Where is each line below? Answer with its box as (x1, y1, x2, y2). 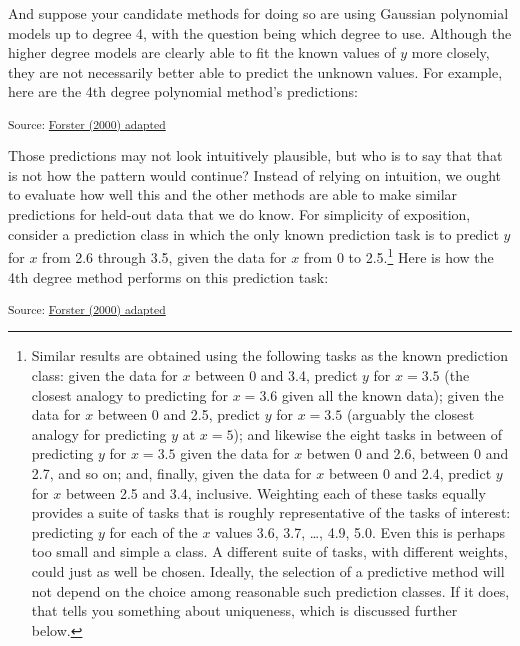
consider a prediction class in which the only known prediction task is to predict (8, 223, 499, 244)
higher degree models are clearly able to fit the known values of (8, 42, 396, 63)
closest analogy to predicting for (31, 384, 229, 405)
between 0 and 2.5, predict (97, 404, 261, 425)
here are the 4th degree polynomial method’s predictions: (8, 81, 358, 102)
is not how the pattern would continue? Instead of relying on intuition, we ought (8, 164, 501, 185)
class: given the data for (31, 365, 178, 386)
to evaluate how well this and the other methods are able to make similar (8, 184, 458, 205)
